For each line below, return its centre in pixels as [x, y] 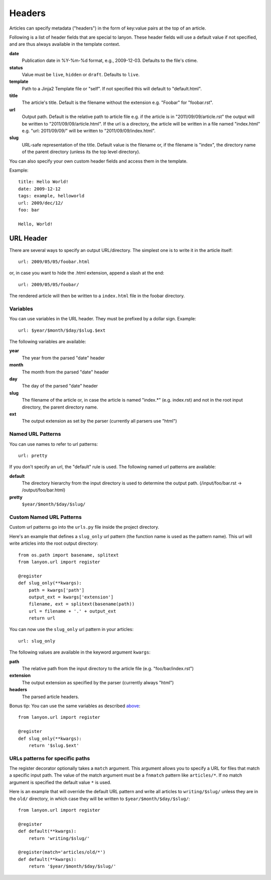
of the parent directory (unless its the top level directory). [81, 152]
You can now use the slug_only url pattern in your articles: [72, 630]
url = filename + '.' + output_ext [72, 611]
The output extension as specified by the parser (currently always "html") [98, 682]
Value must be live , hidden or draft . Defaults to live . [81, 74]
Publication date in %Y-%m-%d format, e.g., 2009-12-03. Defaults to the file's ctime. [110, 61]
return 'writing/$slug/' [59, 838]
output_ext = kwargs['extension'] [71, 597]
